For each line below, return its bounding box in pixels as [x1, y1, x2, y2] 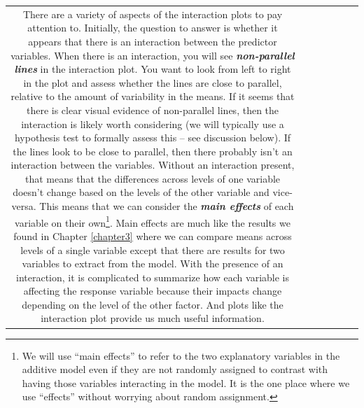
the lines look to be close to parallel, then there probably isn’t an [13, 143, 293, 158]
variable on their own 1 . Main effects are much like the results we [15, 213, 290, 230]
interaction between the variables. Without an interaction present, [10, 157, 295, 172]
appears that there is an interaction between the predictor [28, 34, 277, 48]
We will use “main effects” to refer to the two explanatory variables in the [22, 348, 340, 363]
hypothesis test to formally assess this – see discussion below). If [14, 130, 291, 145]
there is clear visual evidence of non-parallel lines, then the [26, 102, 279, 117]
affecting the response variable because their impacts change [23, 283, 282, 298]
